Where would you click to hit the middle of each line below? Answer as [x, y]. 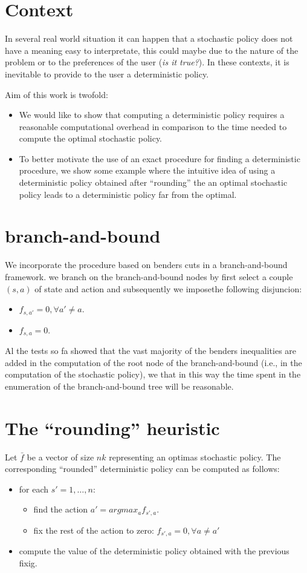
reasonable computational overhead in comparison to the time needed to [153, 126]
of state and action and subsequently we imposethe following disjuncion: [168, 288]
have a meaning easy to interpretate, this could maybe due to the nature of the [152, 50]
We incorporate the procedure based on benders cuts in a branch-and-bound [146, 265]
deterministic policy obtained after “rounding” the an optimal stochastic [153, 182]
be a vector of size [60, 457]
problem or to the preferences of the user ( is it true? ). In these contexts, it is [147, 62]
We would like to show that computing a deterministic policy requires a [152, 115]
